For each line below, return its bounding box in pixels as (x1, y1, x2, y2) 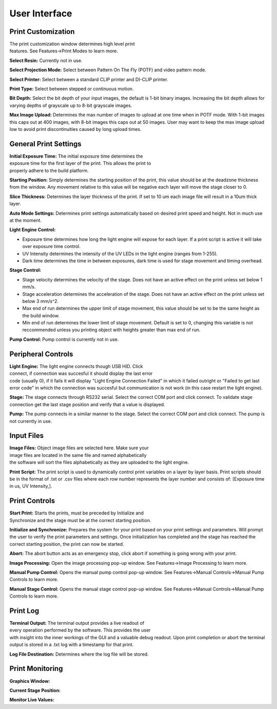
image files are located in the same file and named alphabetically (9, 452, 147, 458)
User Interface (9, 8, 72, 19)
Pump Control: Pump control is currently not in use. (9, 336, 119, 342)
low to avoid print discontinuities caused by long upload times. (9, 126, 142, 132)
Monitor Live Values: (9, 697, 55, 703)
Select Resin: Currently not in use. (9, 57, 83, 64)
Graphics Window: (9, 678, 50, 684)
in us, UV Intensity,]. (9, 483, 52, 489)
